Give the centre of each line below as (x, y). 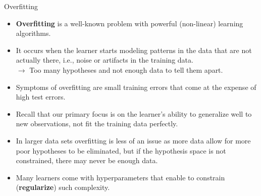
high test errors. (41, 97)
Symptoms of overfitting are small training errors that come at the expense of (136, 87)
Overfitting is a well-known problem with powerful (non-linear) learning (129, 23)
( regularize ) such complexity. (63, 187)
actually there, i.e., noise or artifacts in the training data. (105, 60)
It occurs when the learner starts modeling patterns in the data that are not (134, 50)
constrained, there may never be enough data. (87, 160)
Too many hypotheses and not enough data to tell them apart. (126, 69)
